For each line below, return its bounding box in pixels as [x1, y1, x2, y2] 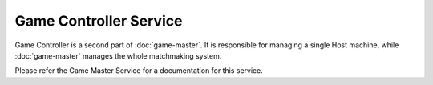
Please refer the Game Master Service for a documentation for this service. [14, 66, 264, 75]
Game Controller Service [14, 12, 183, 30]
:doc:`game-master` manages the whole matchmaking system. [14, 51, 222, 60]
